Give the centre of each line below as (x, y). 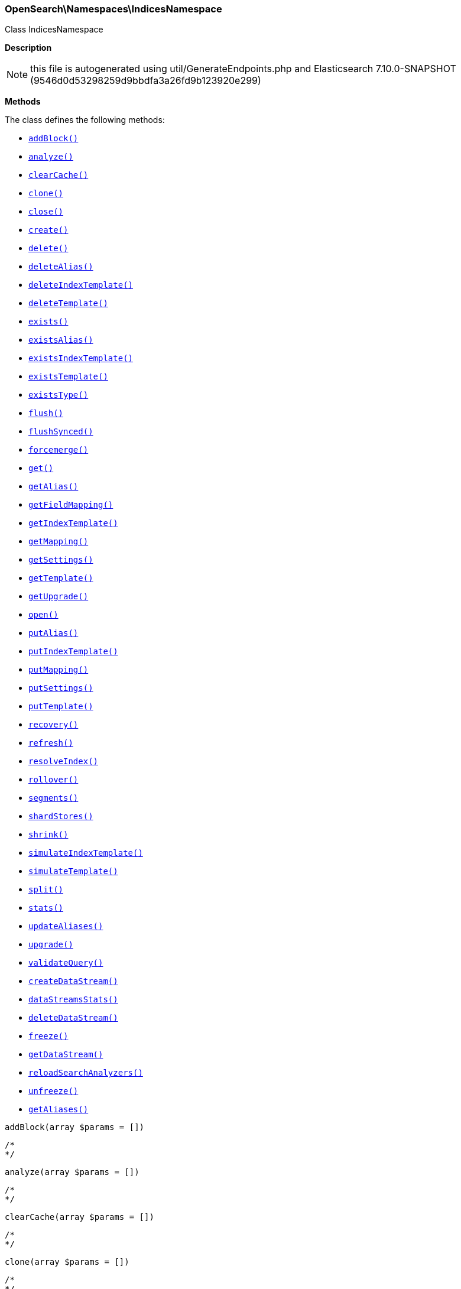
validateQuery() (66, 963)
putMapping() (59, 670)
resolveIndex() (64, 762)
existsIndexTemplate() (81, 358)
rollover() (53, 780)
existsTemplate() (68, 377)
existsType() (59, 395)
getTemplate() (61, 578)
